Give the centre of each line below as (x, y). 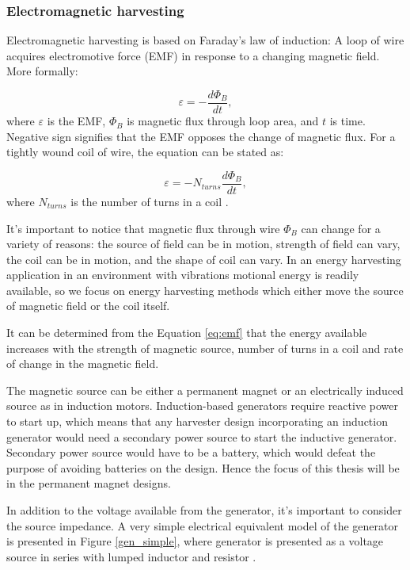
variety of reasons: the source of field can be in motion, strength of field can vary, (203, 244)
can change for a (341, 228)
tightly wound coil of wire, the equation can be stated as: (145, 152)
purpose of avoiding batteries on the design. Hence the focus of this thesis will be (203, 467)
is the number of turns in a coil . (150, 201)
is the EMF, (76, 121)
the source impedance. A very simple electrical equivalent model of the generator (202, 525)
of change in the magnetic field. (83, 363)
